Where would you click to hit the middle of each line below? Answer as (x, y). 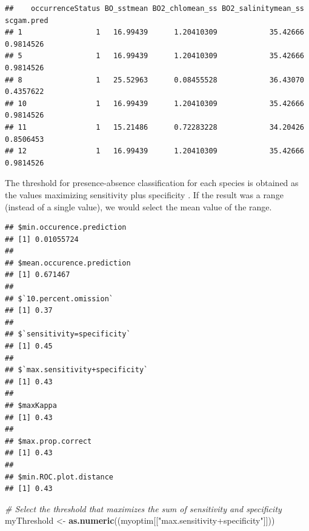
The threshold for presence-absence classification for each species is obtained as (152, 183)
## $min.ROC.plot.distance (59, 477)
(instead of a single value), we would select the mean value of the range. (138, 206)
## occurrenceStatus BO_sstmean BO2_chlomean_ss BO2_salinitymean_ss (154, 8)
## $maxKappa (31, 406)
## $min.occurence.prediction (66, 228)
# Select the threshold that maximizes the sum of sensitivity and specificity (143, 508)
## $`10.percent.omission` (59, 299)
